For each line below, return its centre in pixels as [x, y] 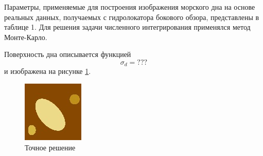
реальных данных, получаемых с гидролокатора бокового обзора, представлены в [132, 17]
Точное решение [50, 147]
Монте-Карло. [26, 37]
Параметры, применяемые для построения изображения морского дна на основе [130, 7]
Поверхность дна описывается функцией [68, 54]
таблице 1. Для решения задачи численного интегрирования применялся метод [127, 27]
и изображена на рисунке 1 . [48, 71]
